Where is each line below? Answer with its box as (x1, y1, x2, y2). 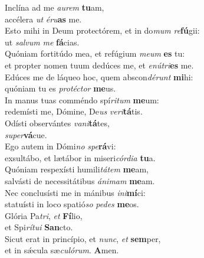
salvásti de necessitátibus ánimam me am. (5, 174, 155, 187)
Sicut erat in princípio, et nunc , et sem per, (5, 232, 161, 244)
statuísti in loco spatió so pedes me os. (5, 198, 139, 210)
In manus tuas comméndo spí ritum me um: (5, 93, 159, 106)
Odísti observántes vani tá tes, (5, 116, 110, 129)
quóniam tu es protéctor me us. (5, 82, 116, 94)
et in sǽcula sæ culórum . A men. (5, 244, 119, 256)
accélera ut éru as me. (5, 12, 82, 25)
